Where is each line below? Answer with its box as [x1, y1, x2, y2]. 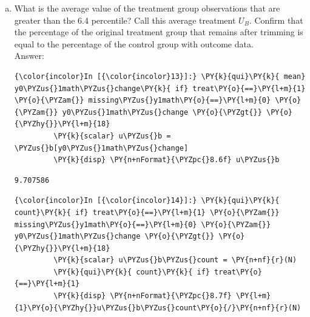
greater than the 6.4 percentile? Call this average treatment [14, 13, 236, 26]
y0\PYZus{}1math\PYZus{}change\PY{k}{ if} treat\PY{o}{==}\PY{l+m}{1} [14, 84, 306, 93]
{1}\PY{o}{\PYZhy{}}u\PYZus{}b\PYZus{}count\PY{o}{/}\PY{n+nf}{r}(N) [14, 303, 302, 312]
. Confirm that [249, 13, 303, 26]
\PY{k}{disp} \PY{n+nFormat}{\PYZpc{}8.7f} [53, 291, 232, 301]
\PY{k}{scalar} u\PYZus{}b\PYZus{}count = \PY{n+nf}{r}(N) [53, 256, 297, 265]
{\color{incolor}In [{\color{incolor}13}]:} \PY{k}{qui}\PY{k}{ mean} [14, 72, 306, 81]
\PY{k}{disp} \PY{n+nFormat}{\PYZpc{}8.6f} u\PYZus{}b [53, 155, 280, 165]
